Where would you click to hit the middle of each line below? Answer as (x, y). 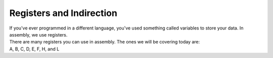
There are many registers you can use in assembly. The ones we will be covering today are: (105, 42)
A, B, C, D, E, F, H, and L (34, 49)
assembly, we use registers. (38, 34)
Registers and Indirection (63, 13)
